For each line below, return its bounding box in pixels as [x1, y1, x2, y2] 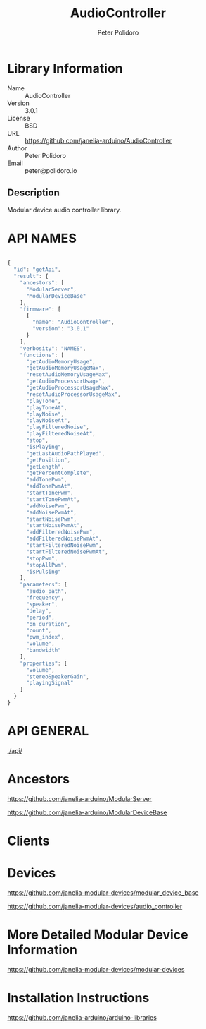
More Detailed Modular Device [7, 927, 188, 943]
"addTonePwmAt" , [25, 483, 74, 490]
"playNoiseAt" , [25, 417, 71, 424]
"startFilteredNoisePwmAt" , [25, 548, 109, 555]
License [7, 114, 30, 122]
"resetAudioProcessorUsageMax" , [25, 390, 121, 398]
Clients [7, 833, 50, 848]
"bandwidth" [25, 647, 61, 654]
